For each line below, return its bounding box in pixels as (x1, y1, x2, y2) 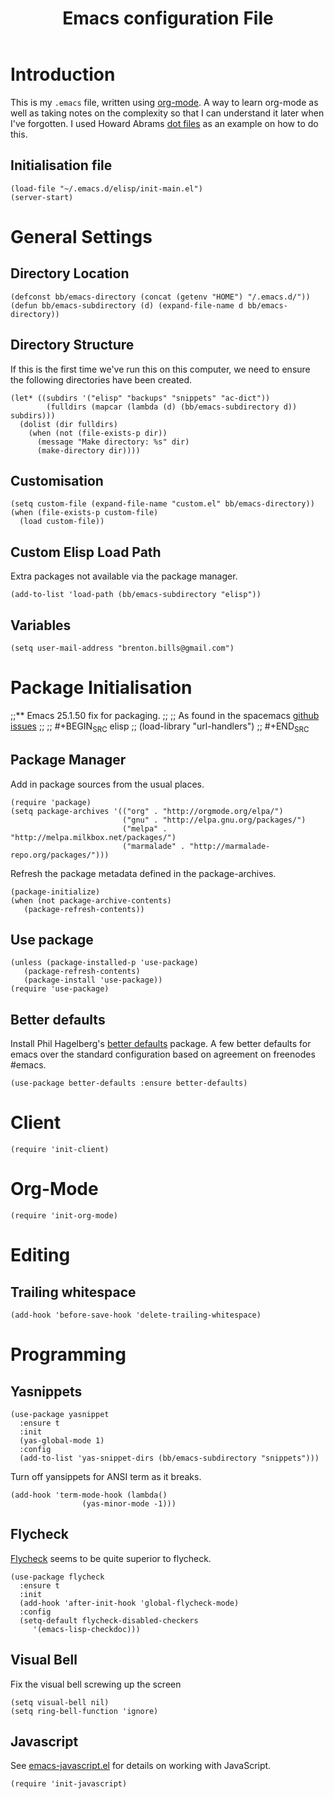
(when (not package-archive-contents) (10, 895, 172, 906)
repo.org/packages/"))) (10, 850, 110, 860)
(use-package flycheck (10, 1572, 105, 1582)
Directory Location (10, 265, 130, 282)
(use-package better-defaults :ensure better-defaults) (10, 1078, 248, 1089)
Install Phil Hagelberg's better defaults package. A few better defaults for (10, 1038, 312, 1050)
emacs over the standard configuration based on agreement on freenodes (10, 1048, 316, 1061)
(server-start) (10, 192, 74, 202)
